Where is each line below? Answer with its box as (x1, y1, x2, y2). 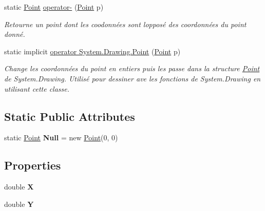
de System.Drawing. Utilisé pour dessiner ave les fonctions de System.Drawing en (4, 73, 261, 83)
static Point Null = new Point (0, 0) (4, 132, 118, 143)
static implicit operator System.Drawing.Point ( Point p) (4, 46, 181, 56)
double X (4, 181, 34, 192)
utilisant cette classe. (4, 83, 70, 94)
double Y (4, 198, 34, 209)
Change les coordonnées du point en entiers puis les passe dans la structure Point (4, 63, 260, 74)
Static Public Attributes (4, 108, 135, 124)
